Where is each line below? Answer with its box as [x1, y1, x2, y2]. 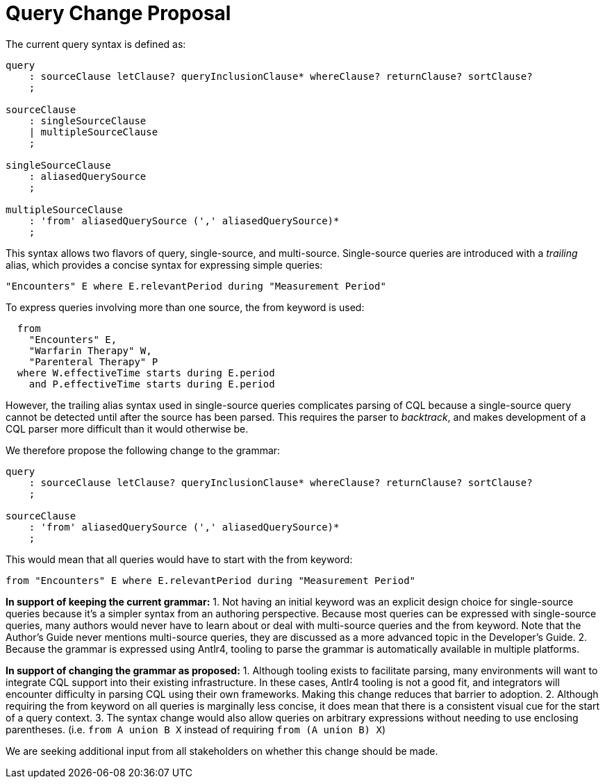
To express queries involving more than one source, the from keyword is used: [6, 301, 365, 313]
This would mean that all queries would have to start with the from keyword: [6, 553, 353, 565]
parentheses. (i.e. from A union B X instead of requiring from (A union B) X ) [6, 723, 386, 735]
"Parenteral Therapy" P [28, 356, 158, 367]
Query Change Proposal [6, 1, 231, 25]
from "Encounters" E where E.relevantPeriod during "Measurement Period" [6, 574, 416, 586]
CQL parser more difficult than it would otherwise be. [6, 422, 249, 435]
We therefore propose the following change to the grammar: [6, 444, 281, 456]
